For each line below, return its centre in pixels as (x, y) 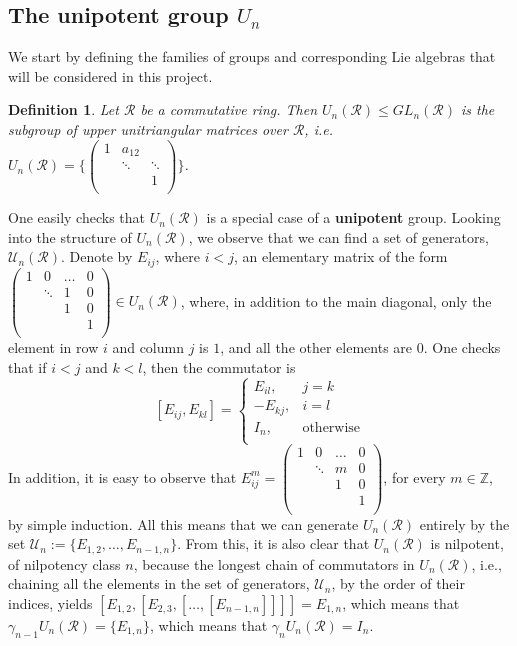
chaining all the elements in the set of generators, (159, 583)
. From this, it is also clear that (273, 543)
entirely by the (464, 523)
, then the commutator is (219, 366)
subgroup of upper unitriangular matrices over (148, 128)
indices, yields (50, 602)
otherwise (331, 427)
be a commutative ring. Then (229, 109)
